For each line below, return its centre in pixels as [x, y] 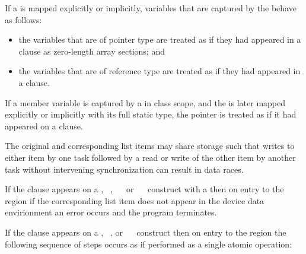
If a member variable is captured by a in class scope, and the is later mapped [145, 102]
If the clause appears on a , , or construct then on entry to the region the [146, 232]
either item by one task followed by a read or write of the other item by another [150, 157]
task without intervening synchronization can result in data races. [124, 169]
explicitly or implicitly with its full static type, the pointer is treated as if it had [151, 114]
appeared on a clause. [44, 126]
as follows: [23, 19]
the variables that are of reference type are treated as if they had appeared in [160, 71]
